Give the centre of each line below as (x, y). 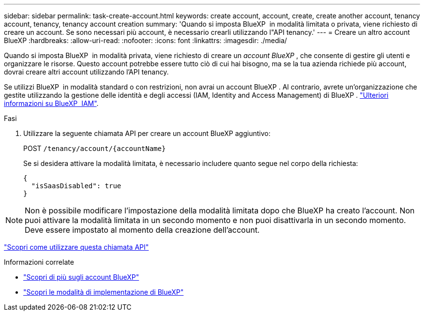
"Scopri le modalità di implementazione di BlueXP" (104, 292)
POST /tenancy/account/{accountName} (95, 148)
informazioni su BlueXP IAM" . (51, 103)
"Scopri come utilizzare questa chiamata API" (76, 247)
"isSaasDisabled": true (76, 186)
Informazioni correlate (39, 262)
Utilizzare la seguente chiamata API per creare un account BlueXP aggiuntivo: (147, 133)
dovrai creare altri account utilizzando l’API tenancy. (86, 72)
